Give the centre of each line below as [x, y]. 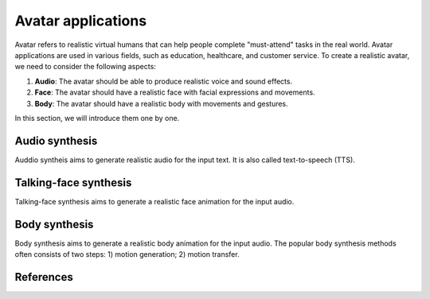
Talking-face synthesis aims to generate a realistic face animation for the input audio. [154, 201]
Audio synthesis [56, 140]
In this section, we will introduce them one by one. [97, 118]
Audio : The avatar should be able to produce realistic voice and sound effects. [164, 81]
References [44, 277]
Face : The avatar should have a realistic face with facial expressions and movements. [175, 92]
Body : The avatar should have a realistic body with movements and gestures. [161, 103]
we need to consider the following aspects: [86, 67]
